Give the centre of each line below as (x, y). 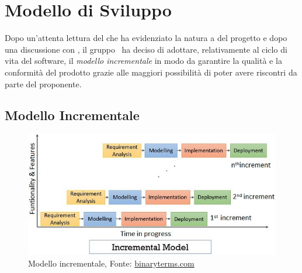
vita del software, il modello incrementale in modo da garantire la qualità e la (143, 61)
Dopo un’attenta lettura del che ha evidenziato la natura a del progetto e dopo (146, 38)
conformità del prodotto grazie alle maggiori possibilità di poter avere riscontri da (151, 72)
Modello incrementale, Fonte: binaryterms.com (111, 263)
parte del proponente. (43, 83)
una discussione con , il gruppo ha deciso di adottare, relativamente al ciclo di (146, 49)
